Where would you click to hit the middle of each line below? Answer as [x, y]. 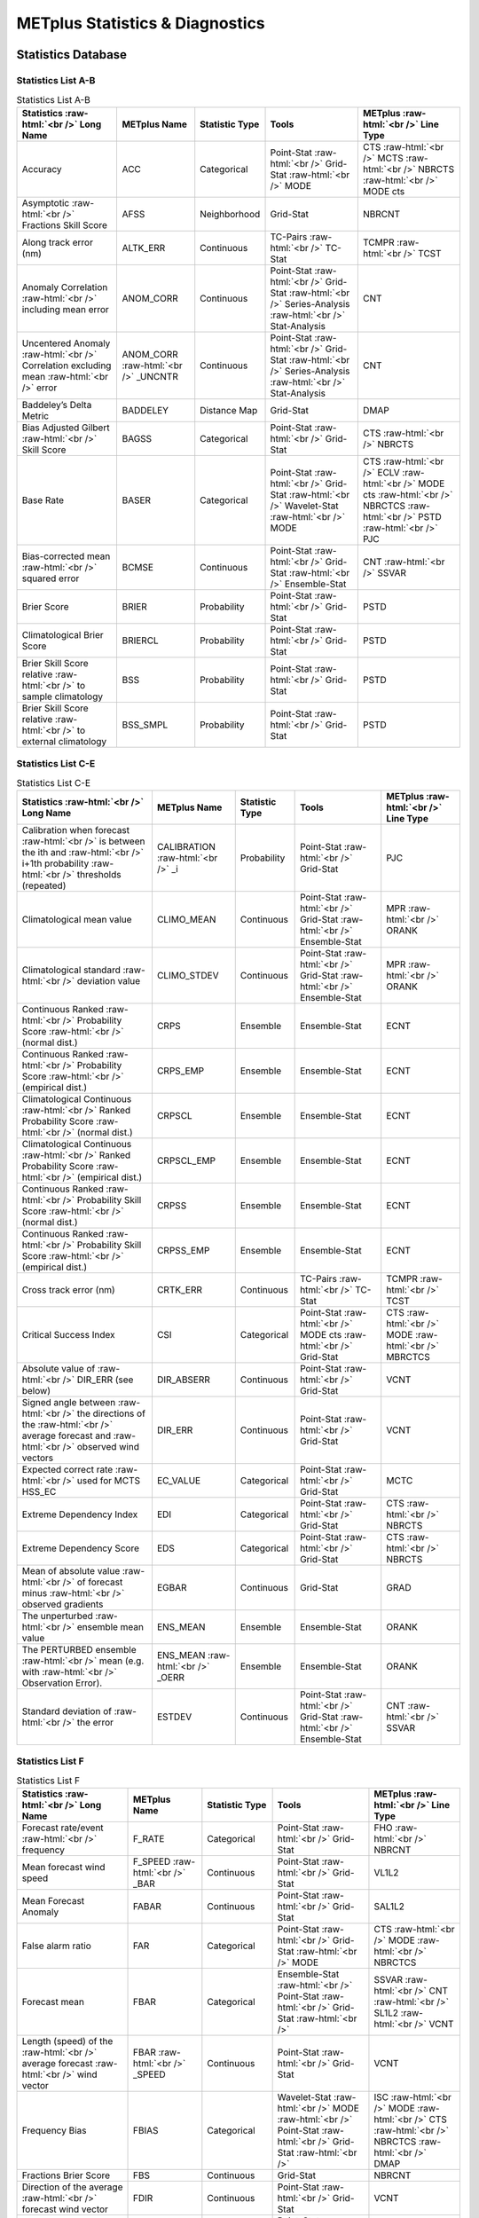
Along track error [57, 242]
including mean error [66, 309]
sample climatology [63, 696]
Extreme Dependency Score [80, 1548]
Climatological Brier [63, 634]
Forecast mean [53, 2002]
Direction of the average [72, 2187]
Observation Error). [62, 1683]
